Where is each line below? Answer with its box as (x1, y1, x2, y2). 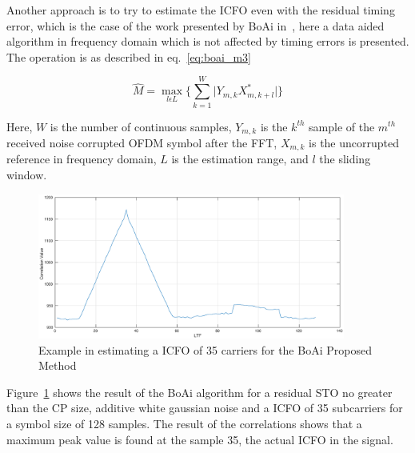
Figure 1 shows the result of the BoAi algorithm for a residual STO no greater (6, 383, 393, 400)
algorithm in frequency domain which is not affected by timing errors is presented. (6, 33, 409, 50)
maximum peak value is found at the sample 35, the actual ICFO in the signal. (6, 431, 393, 447)
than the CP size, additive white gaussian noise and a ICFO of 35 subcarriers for (6, 399, 403, 416)
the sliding (319, 150, 371, 167)
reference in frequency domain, (6, 150, 157, 167)
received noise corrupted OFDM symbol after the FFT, (6, 134, 277, 150)
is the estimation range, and (171, 150, 309, 167)
